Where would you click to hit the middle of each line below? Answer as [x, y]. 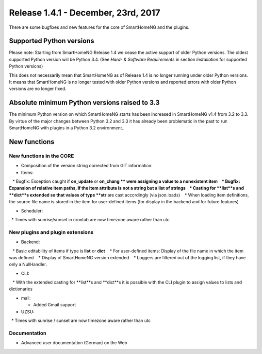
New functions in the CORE [41, 156]
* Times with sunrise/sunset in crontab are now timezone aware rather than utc [90, 219]
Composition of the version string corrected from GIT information [86, 166]
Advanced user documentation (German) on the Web [74, 343]
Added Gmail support [55, 305]
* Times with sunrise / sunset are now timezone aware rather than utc [81, 320]
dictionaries [21, 289]
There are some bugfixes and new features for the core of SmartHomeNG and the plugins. [99, 27]
